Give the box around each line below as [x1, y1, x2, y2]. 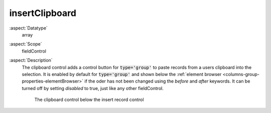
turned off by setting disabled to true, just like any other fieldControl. [22, 85, 164, 91]
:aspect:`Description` [9, 57, 53, 63]
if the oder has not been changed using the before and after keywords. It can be [84, 78, 250, 84]
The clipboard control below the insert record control [34, 96, 144, 102]
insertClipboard [9, 7, 76, 18]
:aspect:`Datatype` [9, 25, 48, 31]
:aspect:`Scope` [9, 41, 42, 47]
